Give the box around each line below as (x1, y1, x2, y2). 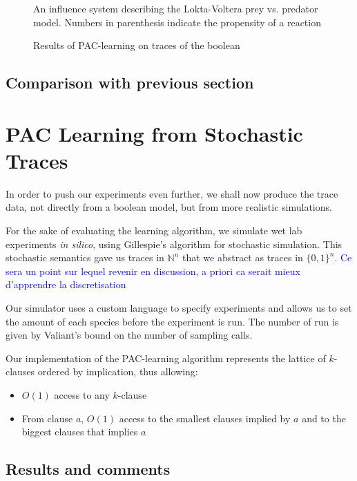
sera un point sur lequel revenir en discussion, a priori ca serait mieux (6, 263, 300, 278)
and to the (302, 411, 346, 425)
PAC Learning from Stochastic (6, 119, 303, 147)
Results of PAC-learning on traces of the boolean (33, 38, 240, 53)
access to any (54, 388, 110, 402)
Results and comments (6, 458, 171, 480)
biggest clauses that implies (21, 424, 138, 439)
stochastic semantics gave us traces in (6, 250, 164, 265)
